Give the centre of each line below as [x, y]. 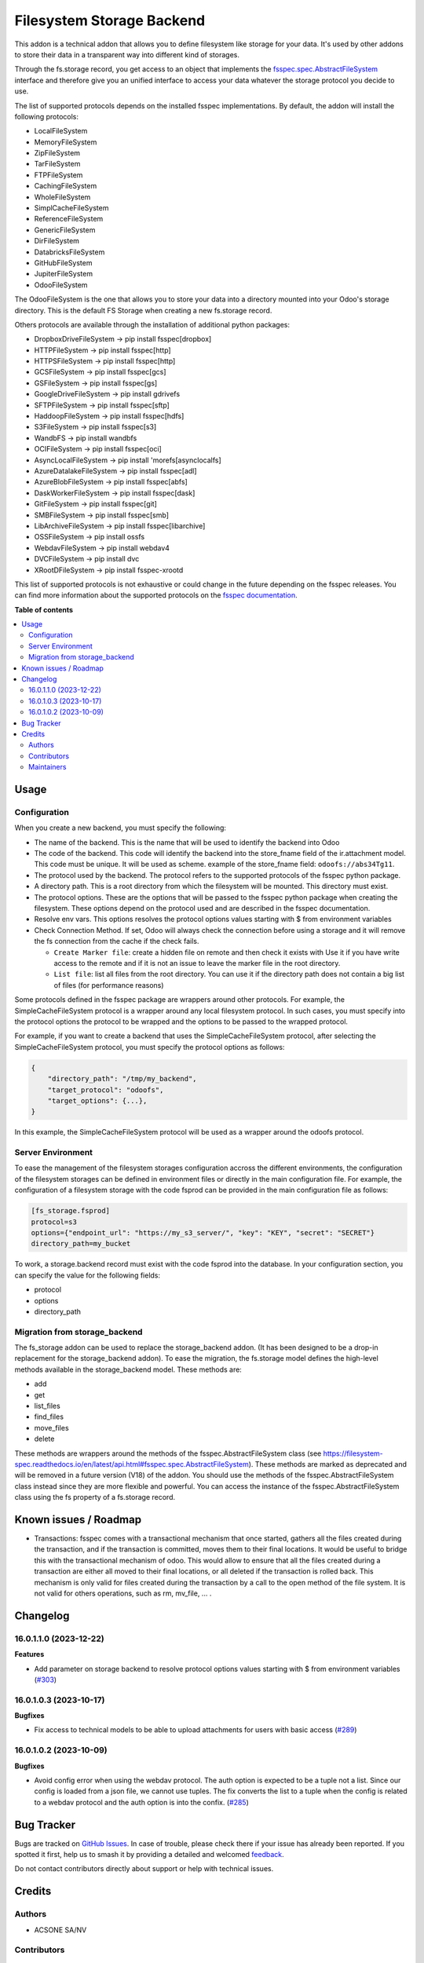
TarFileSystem [57, 164]
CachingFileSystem [66, 186]
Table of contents [44, 609]
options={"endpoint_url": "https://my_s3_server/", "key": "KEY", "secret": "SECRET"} [203, 1232]
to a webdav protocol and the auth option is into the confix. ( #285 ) [141, 1802]
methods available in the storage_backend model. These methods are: [128, 1369]
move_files [52, 1427]
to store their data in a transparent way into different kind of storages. [127, 54]
